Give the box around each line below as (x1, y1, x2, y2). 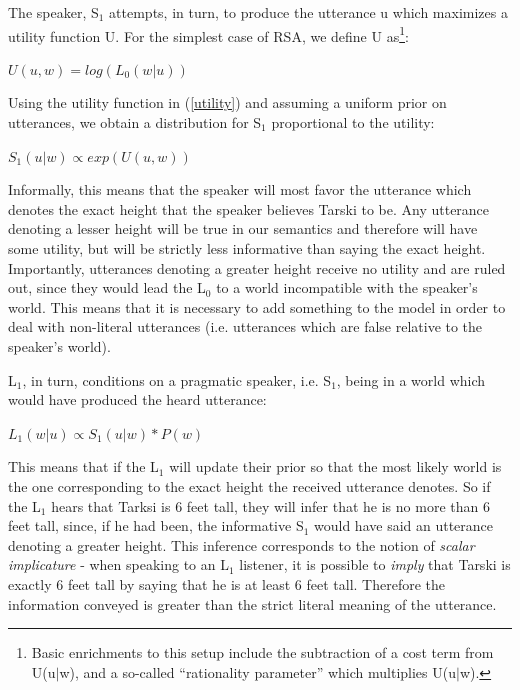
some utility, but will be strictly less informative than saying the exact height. (8, 238, 486, 258)
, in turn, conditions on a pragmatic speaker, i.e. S (22, 369, 332, 390)
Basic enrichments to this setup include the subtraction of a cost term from (31, 642, 494, 663)
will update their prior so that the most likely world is (169, 456, 502, 477)
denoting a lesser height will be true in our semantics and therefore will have (8, 218, 478, 239)
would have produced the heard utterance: (8, 389, 267, 410)
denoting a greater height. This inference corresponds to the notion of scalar (8, 534, 475, 555)
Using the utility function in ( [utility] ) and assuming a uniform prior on (8, 92, 447, 113)
